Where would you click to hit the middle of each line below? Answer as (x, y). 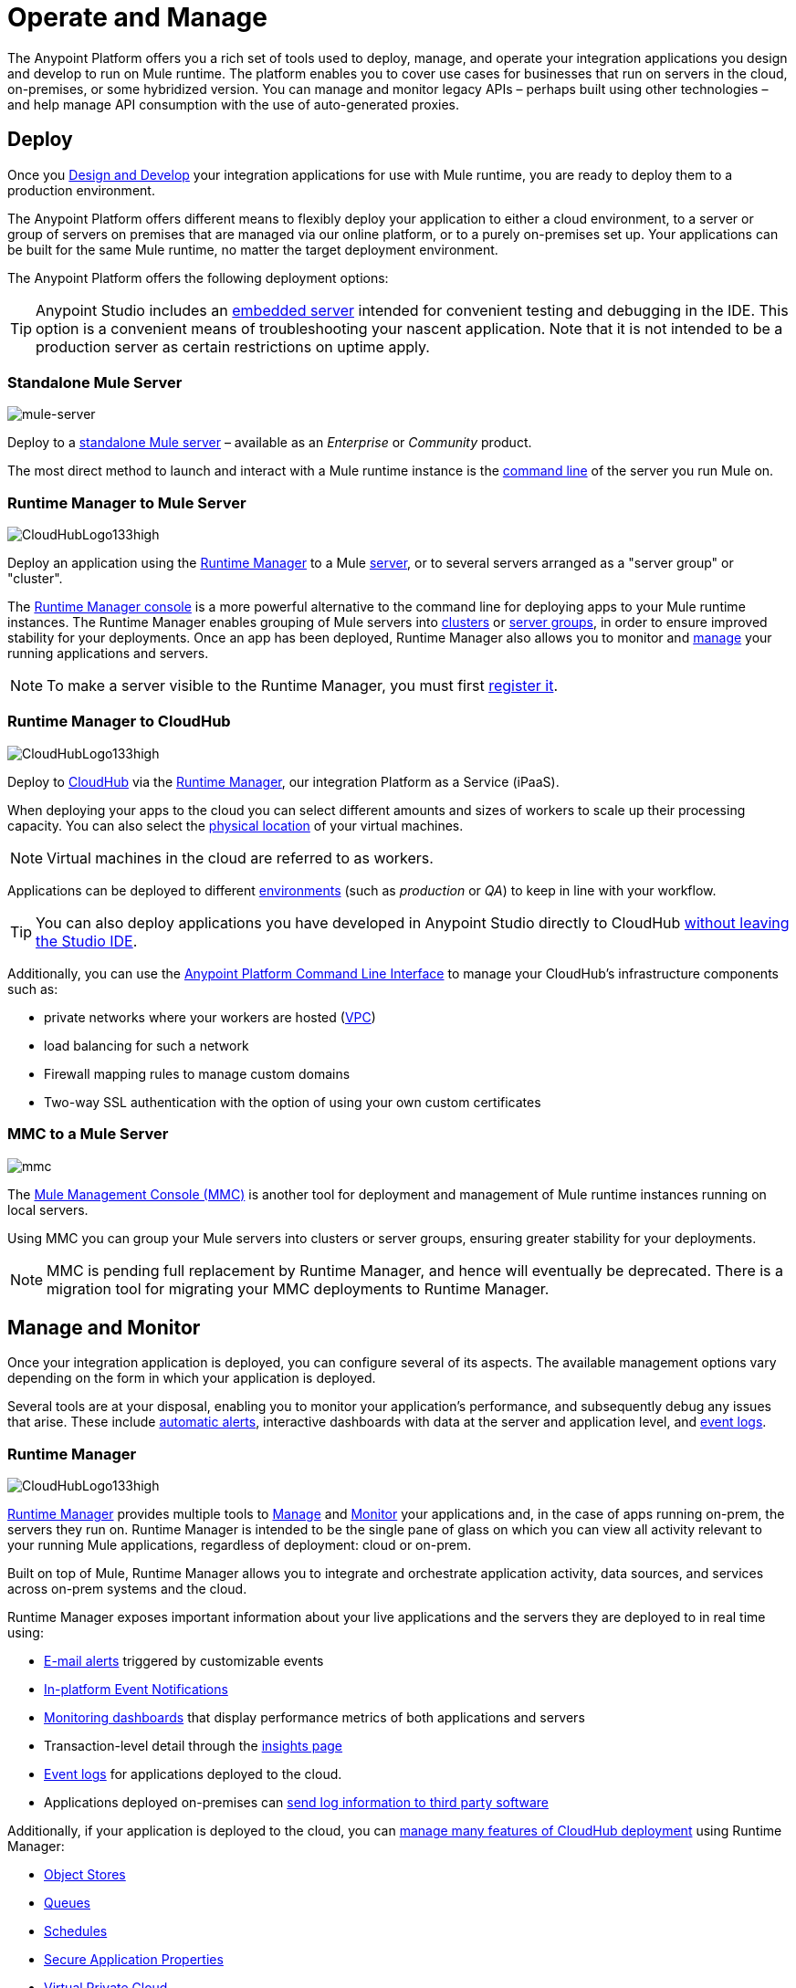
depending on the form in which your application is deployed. (192, 1378)
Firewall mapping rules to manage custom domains (197, 1073)
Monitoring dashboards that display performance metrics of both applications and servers (314, 1718)
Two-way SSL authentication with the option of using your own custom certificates (293, 1102)
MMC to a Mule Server (88, 1134)
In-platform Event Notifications (136, 1690)
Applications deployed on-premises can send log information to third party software (296, 1803)
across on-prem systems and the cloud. (127, 1589)
